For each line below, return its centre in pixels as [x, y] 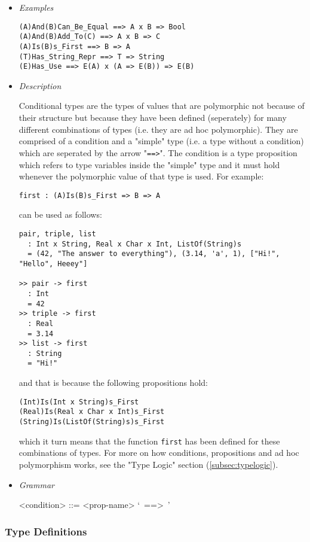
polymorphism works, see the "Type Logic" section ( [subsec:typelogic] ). [148, 464]
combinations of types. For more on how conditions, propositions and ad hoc [159, 453]
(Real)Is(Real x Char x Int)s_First [92, 412]
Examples [36, 7]
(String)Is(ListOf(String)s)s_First [92, 422]
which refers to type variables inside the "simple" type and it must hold [149, 164]
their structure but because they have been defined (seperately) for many [153, 118]
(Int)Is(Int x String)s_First [79, 402]
